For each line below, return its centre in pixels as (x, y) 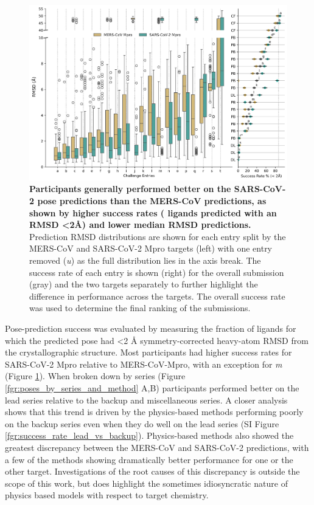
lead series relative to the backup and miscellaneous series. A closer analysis (146, 400)
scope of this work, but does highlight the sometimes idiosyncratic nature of (146, 483)
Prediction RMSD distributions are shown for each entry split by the (158, 236)
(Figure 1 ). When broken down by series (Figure (95, 376)
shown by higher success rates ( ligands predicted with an (153, 212)
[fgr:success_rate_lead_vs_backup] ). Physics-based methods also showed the (149, 435)
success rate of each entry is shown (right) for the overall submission (157, 272)
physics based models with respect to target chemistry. (107, 495)
